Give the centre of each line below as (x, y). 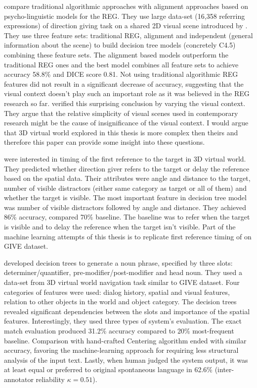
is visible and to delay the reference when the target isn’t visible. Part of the (120, 227)
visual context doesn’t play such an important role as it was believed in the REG (127, 93)
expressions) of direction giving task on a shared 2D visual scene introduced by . (126, 26)
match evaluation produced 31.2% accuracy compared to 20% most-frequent (119, 331)
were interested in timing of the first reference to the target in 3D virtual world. (125, 158)
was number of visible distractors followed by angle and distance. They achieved (125, 207)
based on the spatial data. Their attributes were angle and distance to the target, (127, 178)
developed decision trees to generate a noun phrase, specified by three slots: (118, 262)
